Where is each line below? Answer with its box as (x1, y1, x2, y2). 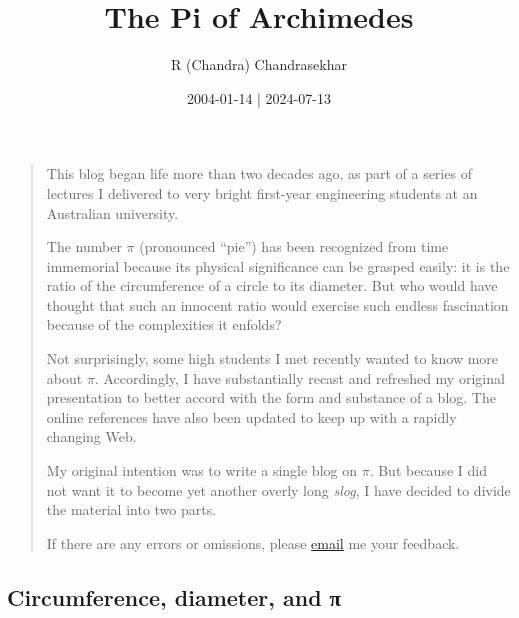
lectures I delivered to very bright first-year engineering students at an (46, 182, 478, 203)
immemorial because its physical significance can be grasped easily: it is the (46, 255, 510, 276)
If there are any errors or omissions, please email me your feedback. (46, 532, 460, 553)
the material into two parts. (46, 499, 217, 520)
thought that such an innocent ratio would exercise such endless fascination (46, 294, 509, 315)
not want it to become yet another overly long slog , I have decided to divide (46, 479, 511, 500)
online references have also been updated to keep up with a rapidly (46, 406, 457, 427)
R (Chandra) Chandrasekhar (171, 54, 347, 75)
